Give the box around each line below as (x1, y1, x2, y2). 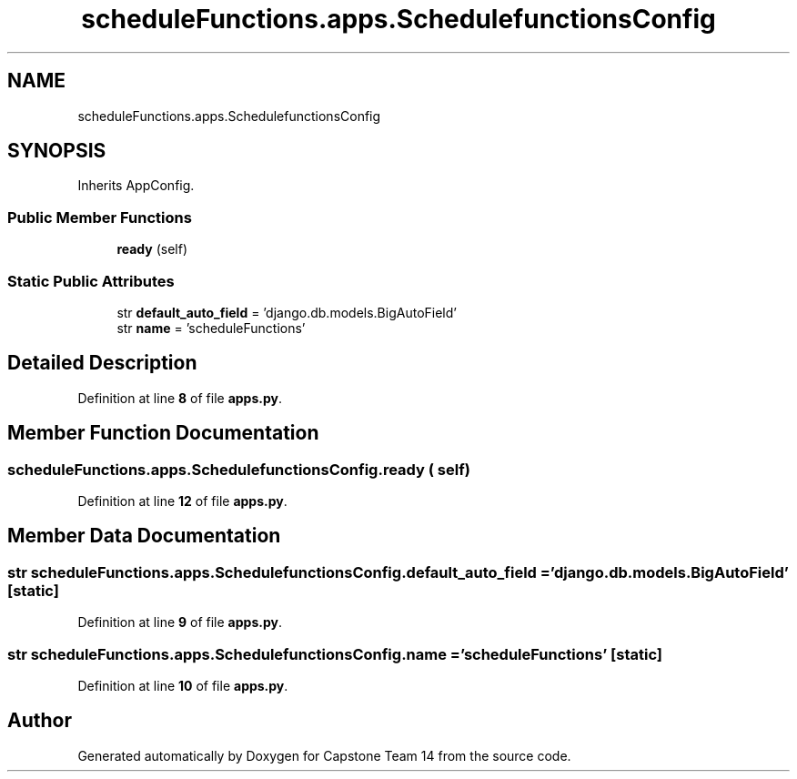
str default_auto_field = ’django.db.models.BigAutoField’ (116, 304, 457, 320)
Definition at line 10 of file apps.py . (77, 677, 288, 693)
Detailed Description (7, 351, 197, 375)
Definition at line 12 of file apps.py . (77, 493, 288, 509)
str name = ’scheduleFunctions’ (116, 319, 306, 336)
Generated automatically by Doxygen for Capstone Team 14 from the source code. (77, 747, 571, 764)
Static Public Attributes (7, 271, 175, 290)
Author (7, 709, 72, 733)
